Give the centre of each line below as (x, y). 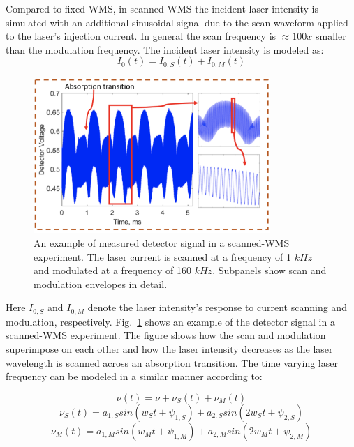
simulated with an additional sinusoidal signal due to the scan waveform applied (177, 22)
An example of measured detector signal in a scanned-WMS (162, 243)
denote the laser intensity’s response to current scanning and (217, 307)
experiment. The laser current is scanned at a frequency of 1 (163, 256)
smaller (331, 36)
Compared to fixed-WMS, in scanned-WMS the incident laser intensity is (162, 8)
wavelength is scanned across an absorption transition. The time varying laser (172, 362)
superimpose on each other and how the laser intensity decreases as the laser (169, 349)
